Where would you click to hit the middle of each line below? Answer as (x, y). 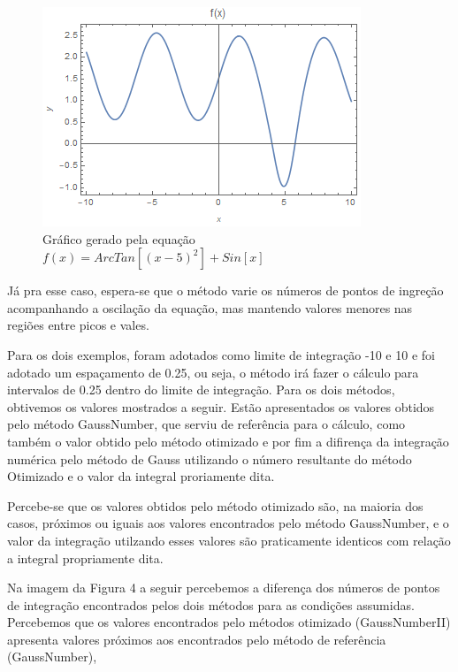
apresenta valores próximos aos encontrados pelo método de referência (197, 639)
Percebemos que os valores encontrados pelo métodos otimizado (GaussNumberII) (229, 622)
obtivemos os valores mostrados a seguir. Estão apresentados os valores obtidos (221, 406)
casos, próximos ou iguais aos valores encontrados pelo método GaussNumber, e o (228, 523)
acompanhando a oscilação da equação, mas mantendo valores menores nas (210, 307)
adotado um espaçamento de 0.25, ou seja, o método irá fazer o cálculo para (213, 372)
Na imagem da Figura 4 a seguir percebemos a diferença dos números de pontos (224, 588)
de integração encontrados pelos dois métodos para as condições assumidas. (211, 604)
